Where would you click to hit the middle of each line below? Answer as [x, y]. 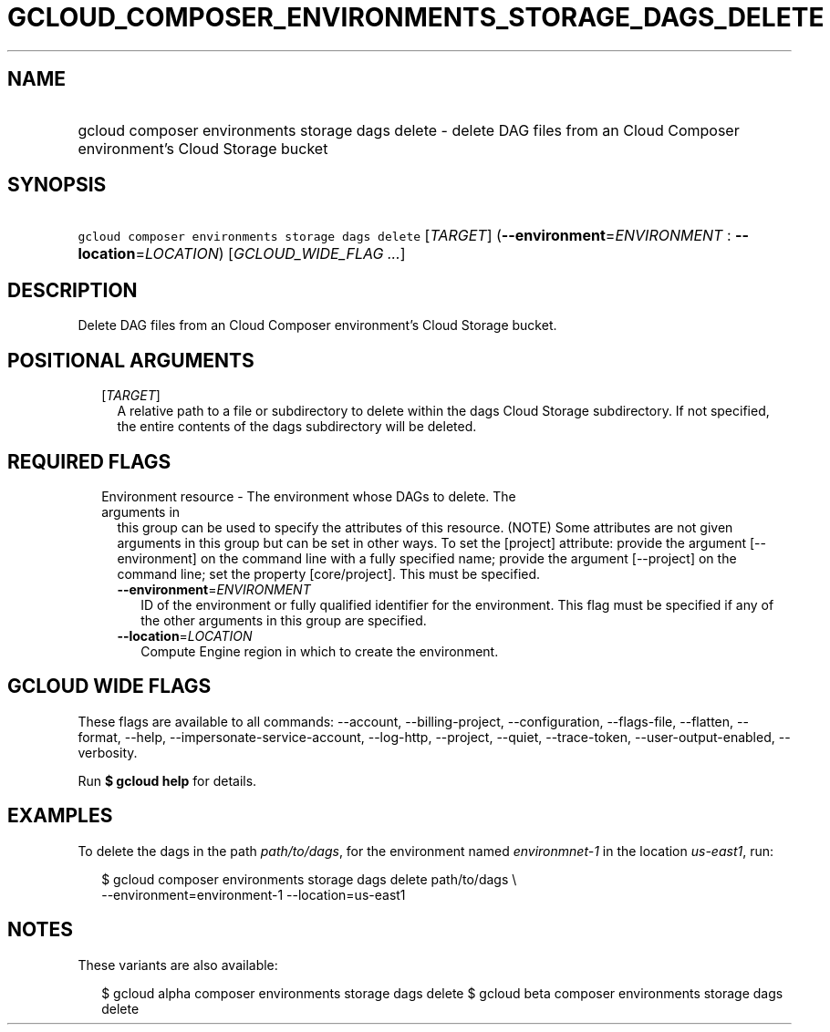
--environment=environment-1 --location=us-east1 [254, 894]
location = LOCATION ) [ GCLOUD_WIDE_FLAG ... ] [242, 254]
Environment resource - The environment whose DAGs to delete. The [309, 496]
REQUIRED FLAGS [89, 461]
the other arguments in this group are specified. [284, 620]
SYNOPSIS [57, 185]
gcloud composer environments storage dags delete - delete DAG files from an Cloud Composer [409, 130]
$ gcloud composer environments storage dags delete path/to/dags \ [309, 879]
